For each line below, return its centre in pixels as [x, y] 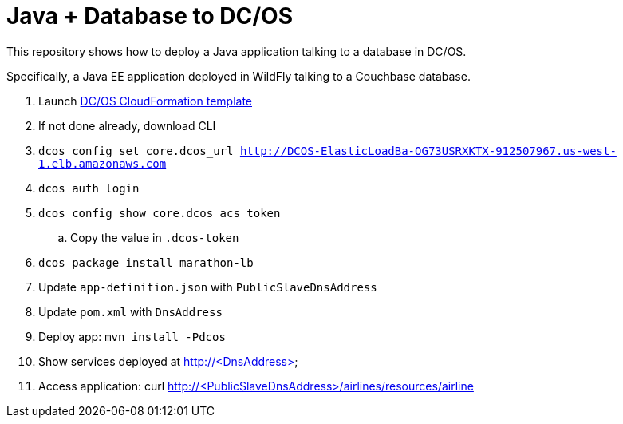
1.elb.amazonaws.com [103, 163]
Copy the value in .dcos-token [155, 237]
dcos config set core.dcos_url [136, 151]
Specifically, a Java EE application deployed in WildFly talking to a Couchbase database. [239, 76]
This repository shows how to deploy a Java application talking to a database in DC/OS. [237, 51]
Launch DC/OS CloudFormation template [146, 101]
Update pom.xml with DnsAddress [130, 311]
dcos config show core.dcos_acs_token [160, 213]
